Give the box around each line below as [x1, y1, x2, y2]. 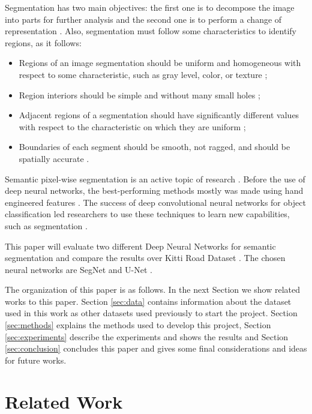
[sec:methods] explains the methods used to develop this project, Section [5, 319, 271, 331]
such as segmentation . [5, 219, 88, 232]
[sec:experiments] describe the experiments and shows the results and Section [5, 330, 289, 343]
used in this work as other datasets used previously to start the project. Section [5, 307, 298, 319]
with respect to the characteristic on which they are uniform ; [19, 120, 246, 133]
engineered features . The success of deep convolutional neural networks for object [5, 196, 306, 208]
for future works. [5, 353, 67, 366]
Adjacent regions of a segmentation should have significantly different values [19, 109, 299, 121]
